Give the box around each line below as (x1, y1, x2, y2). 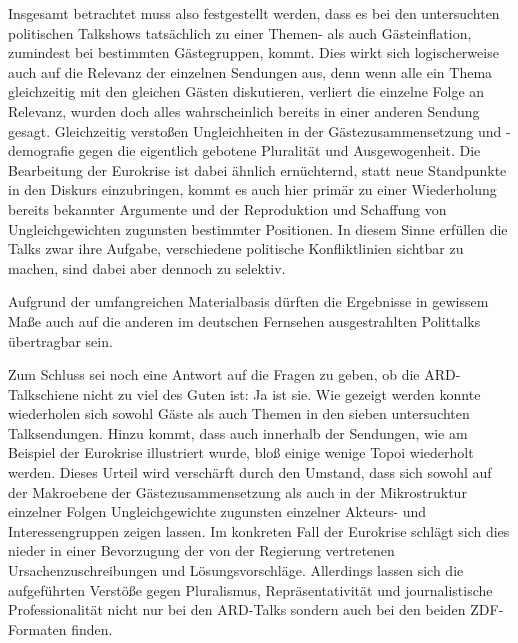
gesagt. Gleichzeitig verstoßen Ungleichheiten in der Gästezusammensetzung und (8, 120, 502, 141)
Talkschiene (8, 383, 79, 404)
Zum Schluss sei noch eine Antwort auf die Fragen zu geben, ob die (8, 364, 420, 385)
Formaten (8, 618, 67, 639)
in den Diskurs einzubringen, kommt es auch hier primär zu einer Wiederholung (8, 179, 497, 200)
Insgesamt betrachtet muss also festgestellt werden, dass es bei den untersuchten (8, 3, 500, 23)
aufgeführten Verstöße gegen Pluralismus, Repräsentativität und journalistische (8, 579, 493, 600)
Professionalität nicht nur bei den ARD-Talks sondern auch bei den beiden (8, 599, 466, 620)
